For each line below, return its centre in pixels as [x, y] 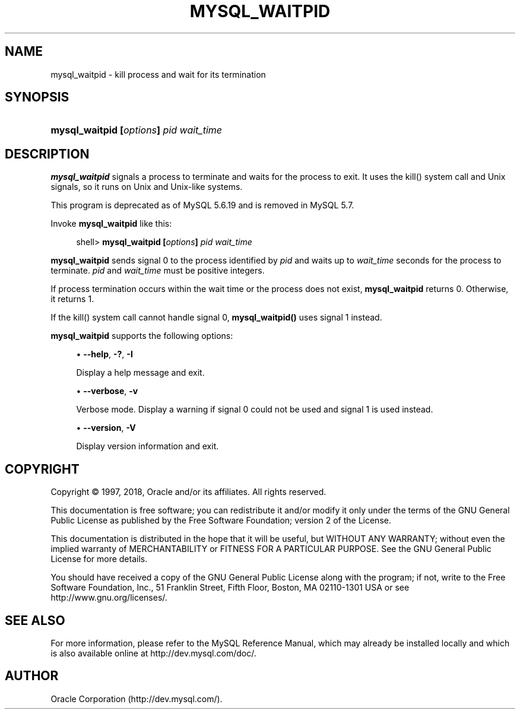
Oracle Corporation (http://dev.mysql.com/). [137, 699]
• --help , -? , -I [104, 354]
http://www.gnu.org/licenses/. [109, 598]
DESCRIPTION [47, 154]
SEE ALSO [35, 620]
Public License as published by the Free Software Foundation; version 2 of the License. [221, 521]
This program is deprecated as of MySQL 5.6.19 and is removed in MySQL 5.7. [202, 205]
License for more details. [99, 559]
